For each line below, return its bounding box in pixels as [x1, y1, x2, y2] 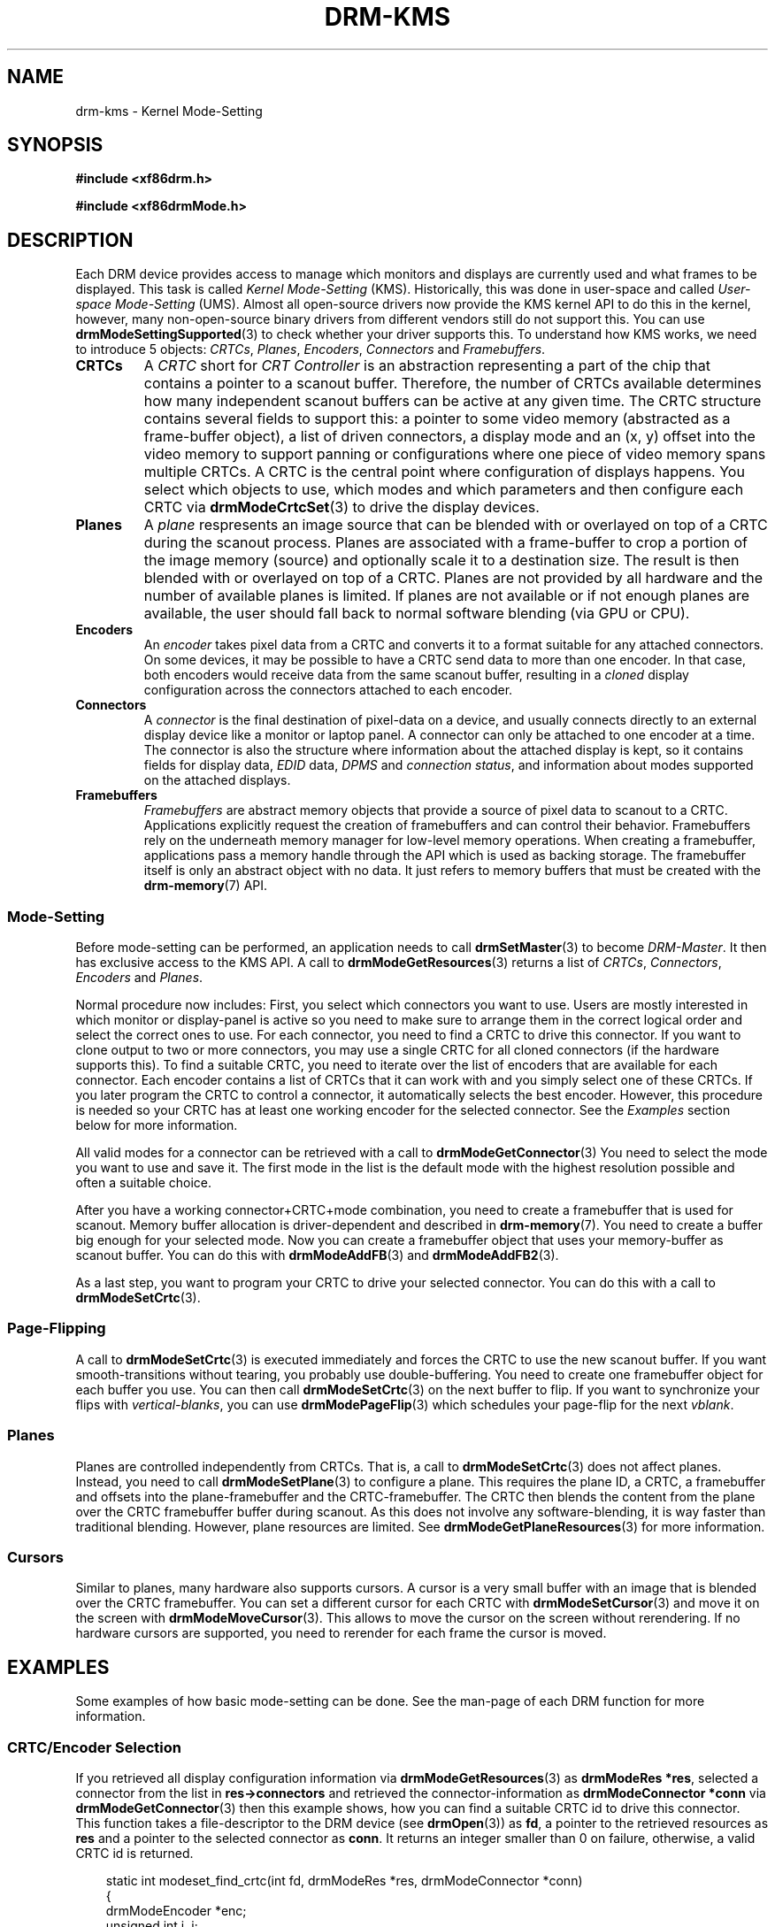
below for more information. [75, 1117, 238, 1133]
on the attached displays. [143, 772, 291, 788]
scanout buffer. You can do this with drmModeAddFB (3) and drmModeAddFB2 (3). [75, 1248, 559, 1263]
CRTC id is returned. [75, 1845, 194, 1861]
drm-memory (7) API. [143, 878, 268, 894]
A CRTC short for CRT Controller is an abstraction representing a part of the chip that [143, 357, 710, 375]
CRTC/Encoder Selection [7, 1738, 181, 1756]
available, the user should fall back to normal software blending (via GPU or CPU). [143, 604, 690, 623]
